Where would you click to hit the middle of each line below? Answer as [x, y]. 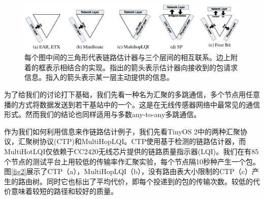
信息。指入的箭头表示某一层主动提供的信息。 [99, 77]
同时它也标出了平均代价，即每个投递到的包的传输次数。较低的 [150, 181]
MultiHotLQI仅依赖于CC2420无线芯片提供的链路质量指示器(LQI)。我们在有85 [131, 151]
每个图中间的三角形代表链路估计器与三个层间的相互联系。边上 [127, 57]
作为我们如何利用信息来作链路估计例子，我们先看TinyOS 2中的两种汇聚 [122, 131]
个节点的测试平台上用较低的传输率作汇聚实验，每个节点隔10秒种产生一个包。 [132, 161]
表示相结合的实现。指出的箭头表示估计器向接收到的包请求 [141, 67]
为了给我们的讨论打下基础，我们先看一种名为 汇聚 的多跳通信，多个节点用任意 [132, 94]
